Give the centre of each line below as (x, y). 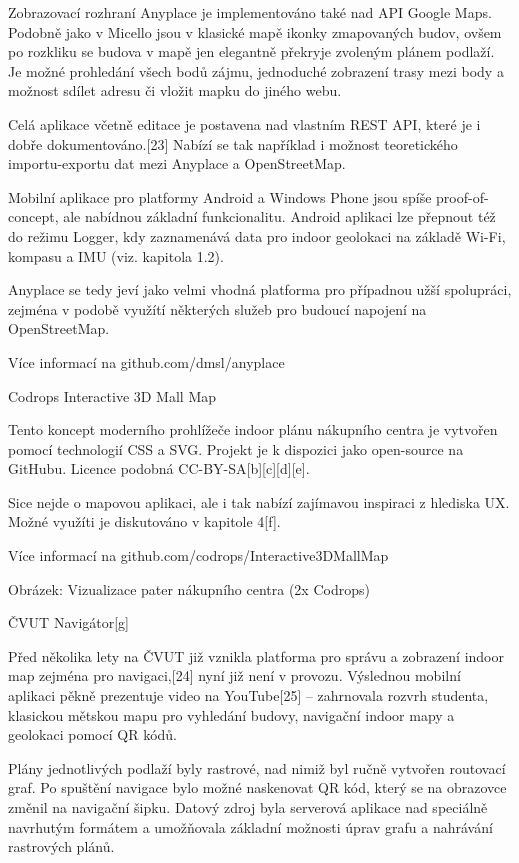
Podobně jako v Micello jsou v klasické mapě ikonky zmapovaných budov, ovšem (255, 31)
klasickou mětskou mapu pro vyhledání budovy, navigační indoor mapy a (231, 714)
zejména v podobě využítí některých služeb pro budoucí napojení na (217, 308)
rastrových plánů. (61, 846)
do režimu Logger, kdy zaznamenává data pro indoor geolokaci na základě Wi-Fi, (257, 235)
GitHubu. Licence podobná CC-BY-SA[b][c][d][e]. (159, 468)
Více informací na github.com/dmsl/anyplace (146, 361)
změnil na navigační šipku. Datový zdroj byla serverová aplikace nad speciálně (248, 807)
